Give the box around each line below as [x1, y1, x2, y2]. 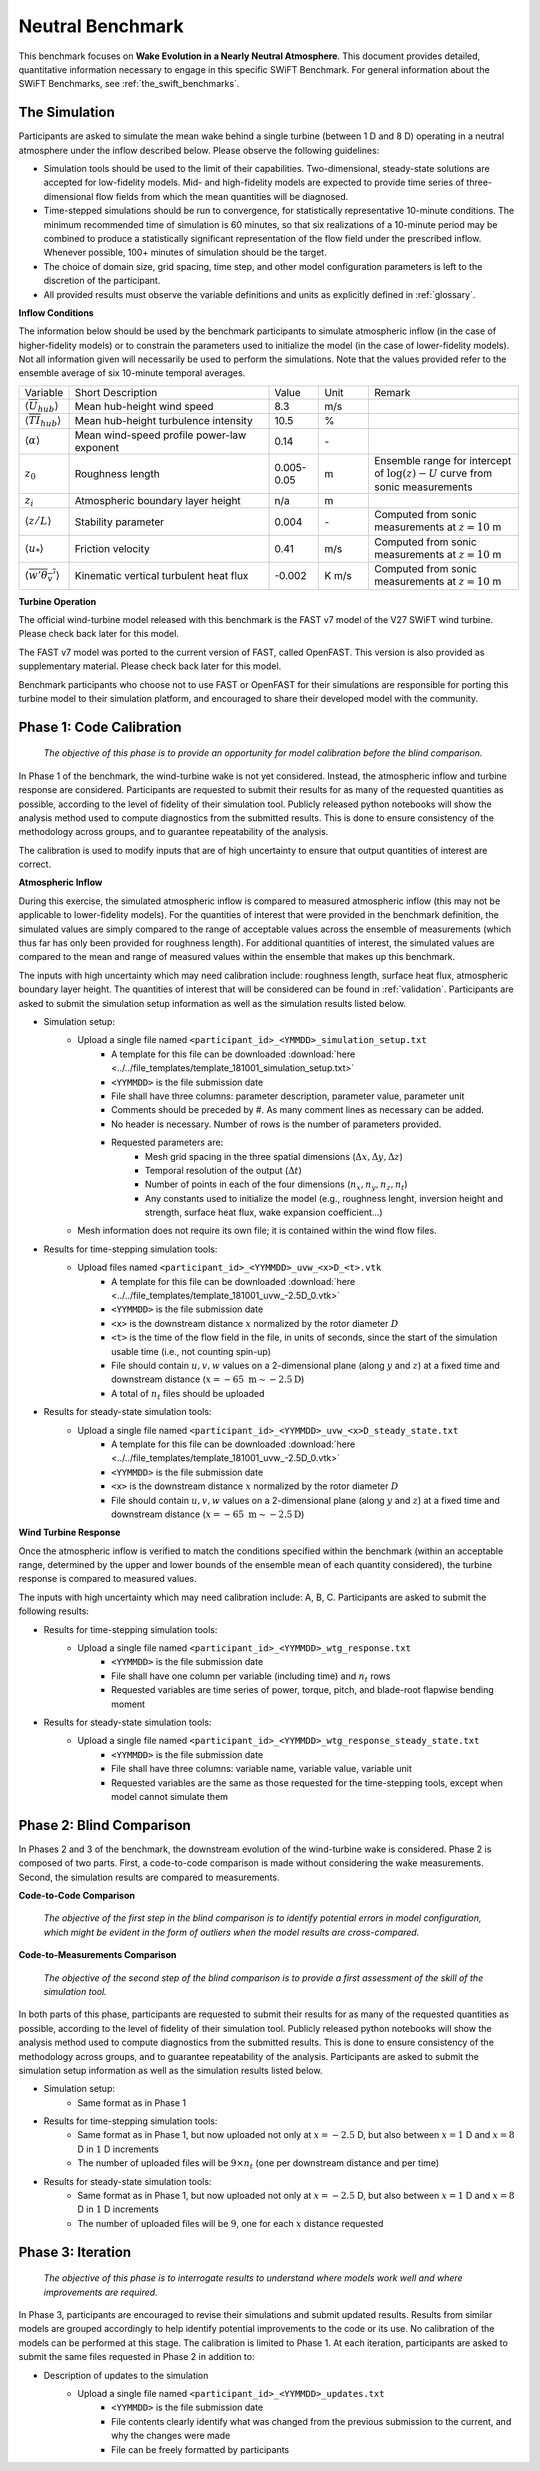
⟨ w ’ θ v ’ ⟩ [24, 569, 60, 584]
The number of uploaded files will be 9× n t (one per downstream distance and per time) [77, 2157, 440, 2172]
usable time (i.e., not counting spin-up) [111, 1345, 272, 1357]
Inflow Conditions [18, 306, 94, 319]
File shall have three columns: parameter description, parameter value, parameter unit [111, 1090, 465, 1102]
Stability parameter [74, 515, 165, 529]
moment [111, 1698, 145, 1710]
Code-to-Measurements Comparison [18, 1949, 177, 1961]
